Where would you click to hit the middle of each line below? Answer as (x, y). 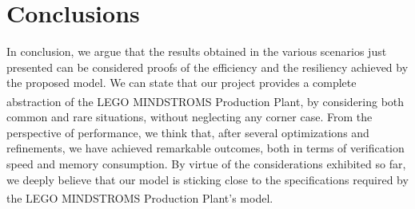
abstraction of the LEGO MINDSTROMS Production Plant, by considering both (206, 101)
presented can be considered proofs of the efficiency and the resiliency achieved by (207, 67)
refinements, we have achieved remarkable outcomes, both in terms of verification (206, 148)
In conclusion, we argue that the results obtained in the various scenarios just (197, 51)
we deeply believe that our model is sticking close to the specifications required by (207, 179)
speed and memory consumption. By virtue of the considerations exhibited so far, (206, 163)
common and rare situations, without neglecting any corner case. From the (190, 117)
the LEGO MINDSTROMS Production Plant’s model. (140, 197)
